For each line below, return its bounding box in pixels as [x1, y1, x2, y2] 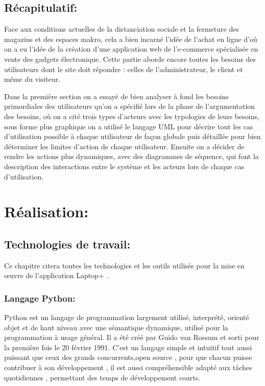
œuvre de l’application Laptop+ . [4, 270, 109, 281]
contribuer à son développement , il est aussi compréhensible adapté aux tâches [4, 362, 252, 373]
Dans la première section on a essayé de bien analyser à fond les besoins [4, 90, 229, 101]
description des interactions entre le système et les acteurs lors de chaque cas [4, 161, 245, 171]
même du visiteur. [4, 74, 61, 84]
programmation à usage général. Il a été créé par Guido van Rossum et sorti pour [4, 332, 259, 343]
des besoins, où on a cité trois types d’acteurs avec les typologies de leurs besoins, [4, 110, 259, 121]
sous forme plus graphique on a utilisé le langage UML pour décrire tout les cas [4, 121, 253, 131]
